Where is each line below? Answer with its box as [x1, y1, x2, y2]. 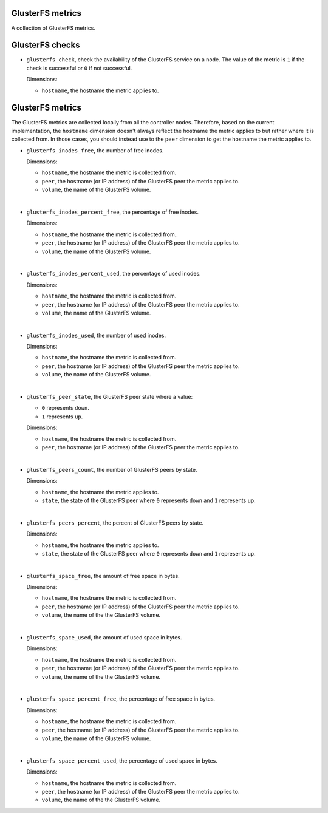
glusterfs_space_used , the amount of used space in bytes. [26, 634, 182, 641]
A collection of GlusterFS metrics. [11, 24, 96, 32]
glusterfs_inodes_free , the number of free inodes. [26, 146, 164, 154]
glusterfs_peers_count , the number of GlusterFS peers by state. [26, 466, 197, 473]
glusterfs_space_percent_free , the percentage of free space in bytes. [26, 695, 216, 702]
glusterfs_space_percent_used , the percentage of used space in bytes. [26, 757, 218, 764]
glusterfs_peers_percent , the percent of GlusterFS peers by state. [26, 519, 203, 526]
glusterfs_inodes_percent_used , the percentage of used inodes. [26, 270, 201, 277]
